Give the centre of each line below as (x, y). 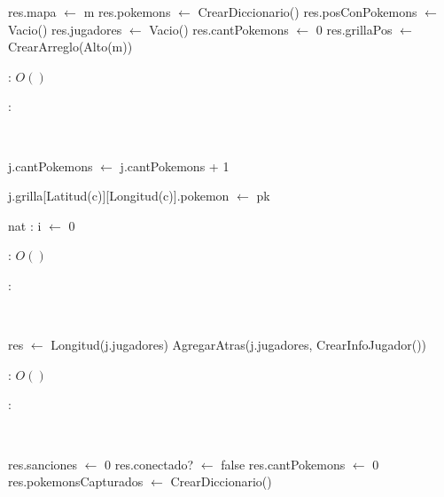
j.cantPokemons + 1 (175, 166)
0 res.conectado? (149, 464)
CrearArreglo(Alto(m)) (70, 47)
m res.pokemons (127, 12)
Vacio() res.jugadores (65, 29)
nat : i (25, 225)
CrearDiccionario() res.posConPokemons (308, 12)
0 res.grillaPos (354, 29)
